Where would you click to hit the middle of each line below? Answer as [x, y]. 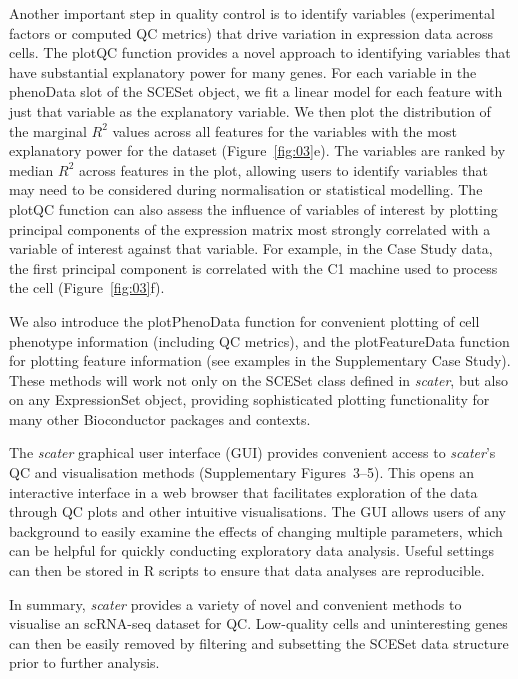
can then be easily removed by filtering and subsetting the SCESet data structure [259, 642]
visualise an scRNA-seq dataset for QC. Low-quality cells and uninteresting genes [258, 623]
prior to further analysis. [84, 662]
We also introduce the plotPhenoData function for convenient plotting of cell [244, 320]
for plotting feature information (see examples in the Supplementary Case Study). [260, 360]
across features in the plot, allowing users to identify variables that [283, 169]
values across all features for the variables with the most [284, 130]
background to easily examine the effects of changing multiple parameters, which [256, 530]
